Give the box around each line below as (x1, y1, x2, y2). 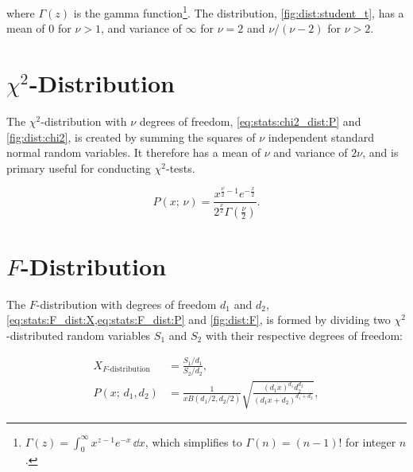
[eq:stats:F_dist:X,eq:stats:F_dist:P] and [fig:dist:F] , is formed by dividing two (6, 311, 391, 328)
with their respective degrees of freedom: (205, 326, 403, 343)
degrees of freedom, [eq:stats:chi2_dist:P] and (139, 112, 361, 129)
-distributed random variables (6, 326, 151, 343)
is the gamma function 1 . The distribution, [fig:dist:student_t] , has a (73, 2, 404, 21)
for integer (345, 433, 396, 450)
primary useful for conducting (6, 159, 151, 176)
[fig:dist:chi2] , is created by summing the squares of (6, 128, 256, 145)
